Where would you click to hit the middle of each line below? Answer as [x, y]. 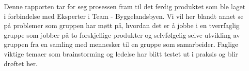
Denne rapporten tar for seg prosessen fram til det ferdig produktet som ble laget [125, 6]
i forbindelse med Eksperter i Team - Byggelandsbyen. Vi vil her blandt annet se [124, 16]
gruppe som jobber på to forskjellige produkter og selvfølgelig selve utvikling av [122, 35]
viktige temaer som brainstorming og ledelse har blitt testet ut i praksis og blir [121, 53]
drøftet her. [21, 63]
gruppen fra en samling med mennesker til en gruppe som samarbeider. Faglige [121, 44]
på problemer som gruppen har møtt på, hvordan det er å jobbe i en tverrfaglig [122, 25]
